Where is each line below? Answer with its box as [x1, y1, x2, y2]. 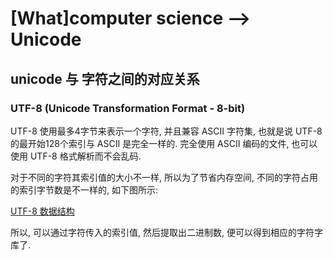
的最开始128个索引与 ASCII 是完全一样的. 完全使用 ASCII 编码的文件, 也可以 [10, 137, 318, 149]
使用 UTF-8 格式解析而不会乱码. [10, 150, 142, 162]
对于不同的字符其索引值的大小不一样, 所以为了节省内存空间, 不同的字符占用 [10, 171, 318, 183]
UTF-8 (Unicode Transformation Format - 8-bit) [10, 101, 246, 115]
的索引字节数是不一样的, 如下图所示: [10, 183, 159, 196]
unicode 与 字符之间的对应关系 [10, 70, 200, 87]
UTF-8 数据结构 [10, 205, 75, 217]
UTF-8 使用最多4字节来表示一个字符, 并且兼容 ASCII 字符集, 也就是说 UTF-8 [10, 125, 323, 137]
